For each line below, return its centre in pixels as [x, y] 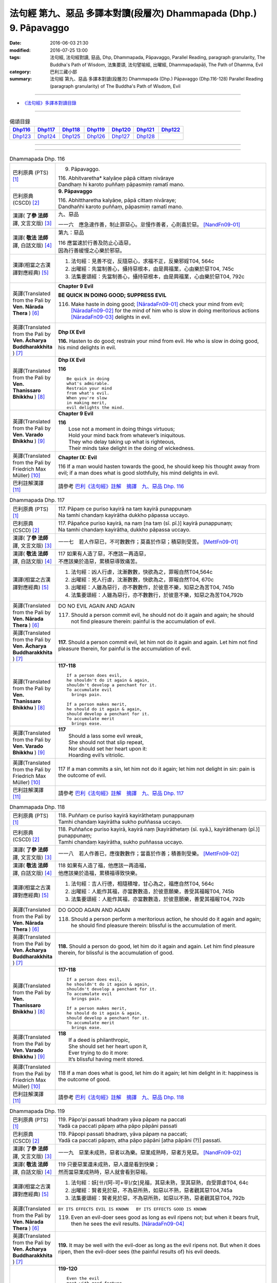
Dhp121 [146, 129]
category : [20, 71]
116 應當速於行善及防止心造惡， [96, 243]
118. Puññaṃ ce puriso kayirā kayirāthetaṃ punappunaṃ [126, 815]
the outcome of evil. [82, 775]
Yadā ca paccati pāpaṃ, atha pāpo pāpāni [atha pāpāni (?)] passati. [140, 1140]
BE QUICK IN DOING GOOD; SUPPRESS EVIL [112, 295]
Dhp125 [71, 136]
